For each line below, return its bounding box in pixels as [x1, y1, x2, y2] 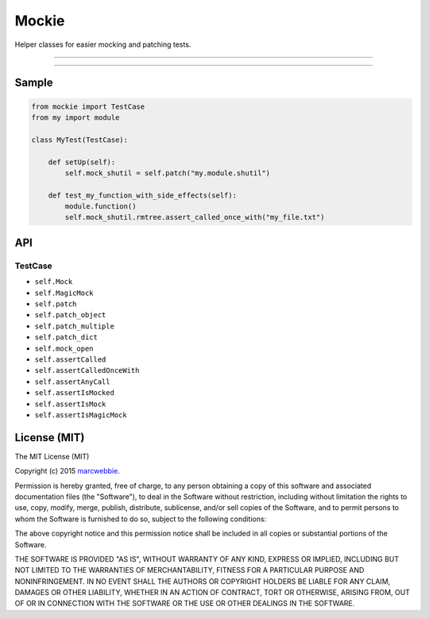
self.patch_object [34, 310, 106, 320]
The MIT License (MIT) [14, 451, 90, 461]
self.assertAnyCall [34, 377, 110, 386]
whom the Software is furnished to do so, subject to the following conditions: [14, 514, 267, 524]
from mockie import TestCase [31, 102, 145, 111]
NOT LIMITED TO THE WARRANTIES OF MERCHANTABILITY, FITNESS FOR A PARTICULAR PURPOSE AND [14, 566, 365, 575]
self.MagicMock [34, 288, 95, 297]
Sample [14, 76, 53, 90]
